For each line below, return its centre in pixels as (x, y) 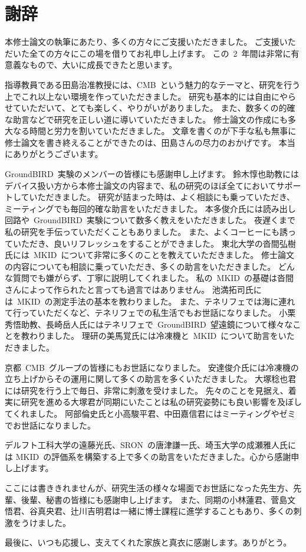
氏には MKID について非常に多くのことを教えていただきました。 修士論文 (150, 255)
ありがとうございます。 (58, 154)
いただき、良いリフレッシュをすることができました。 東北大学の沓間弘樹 (154, 243)
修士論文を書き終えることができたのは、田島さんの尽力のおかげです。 (141, 142)
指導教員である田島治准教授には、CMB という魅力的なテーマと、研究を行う (153, 84)
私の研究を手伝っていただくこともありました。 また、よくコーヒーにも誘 (146, 232)
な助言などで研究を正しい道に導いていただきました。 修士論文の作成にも (146, 119)
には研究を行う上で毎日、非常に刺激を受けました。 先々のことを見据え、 (147, 390)
